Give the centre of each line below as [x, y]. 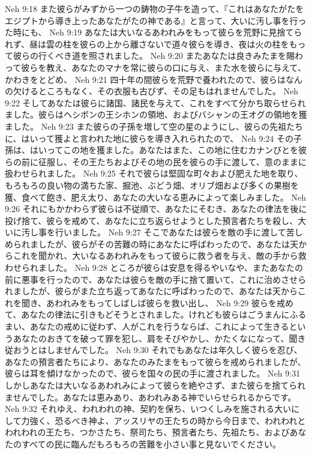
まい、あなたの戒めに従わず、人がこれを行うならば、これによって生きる [147, 326]
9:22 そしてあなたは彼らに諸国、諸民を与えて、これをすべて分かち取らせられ [155, 102]
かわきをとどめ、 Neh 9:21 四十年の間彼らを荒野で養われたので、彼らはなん [154, 79]
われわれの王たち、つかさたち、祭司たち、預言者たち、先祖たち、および [147, 432]
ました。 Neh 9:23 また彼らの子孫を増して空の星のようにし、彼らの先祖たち [154, 126]
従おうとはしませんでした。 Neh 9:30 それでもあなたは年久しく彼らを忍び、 [154, 350]
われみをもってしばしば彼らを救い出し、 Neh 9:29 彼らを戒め [174, 302]
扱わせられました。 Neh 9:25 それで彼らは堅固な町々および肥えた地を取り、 [154, 173]
